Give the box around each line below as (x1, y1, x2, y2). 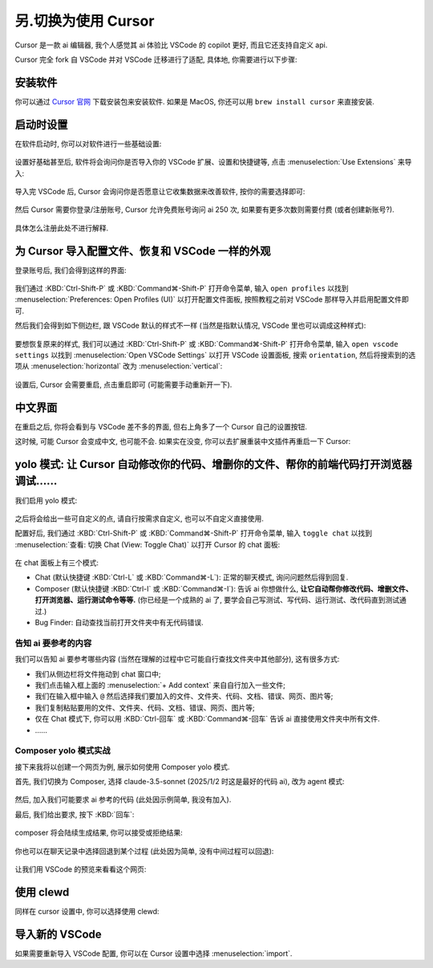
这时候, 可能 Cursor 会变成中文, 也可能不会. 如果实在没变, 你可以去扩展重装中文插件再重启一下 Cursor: (14, 437, 351, 446)
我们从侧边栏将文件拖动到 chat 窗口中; (34, 669, 161, 678)
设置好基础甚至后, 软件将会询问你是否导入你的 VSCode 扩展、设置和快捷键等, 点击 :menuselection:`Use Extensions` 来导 (14, 157, 412, 167)
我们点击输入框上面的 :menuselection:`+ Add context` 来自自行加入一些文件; (34, 680, 286, 689)
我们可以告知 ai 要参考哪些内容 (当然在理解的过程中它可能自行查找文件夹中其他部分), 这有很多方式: (14, 654, 340, 664)
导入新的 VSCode (14, 927, 102, 941)
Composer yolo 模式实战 (14, 745, 111, 756)
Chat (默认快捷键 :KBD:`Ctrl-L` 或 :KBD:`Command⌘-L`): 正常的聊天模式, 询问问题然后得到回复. (34, 572, 349, 582)
